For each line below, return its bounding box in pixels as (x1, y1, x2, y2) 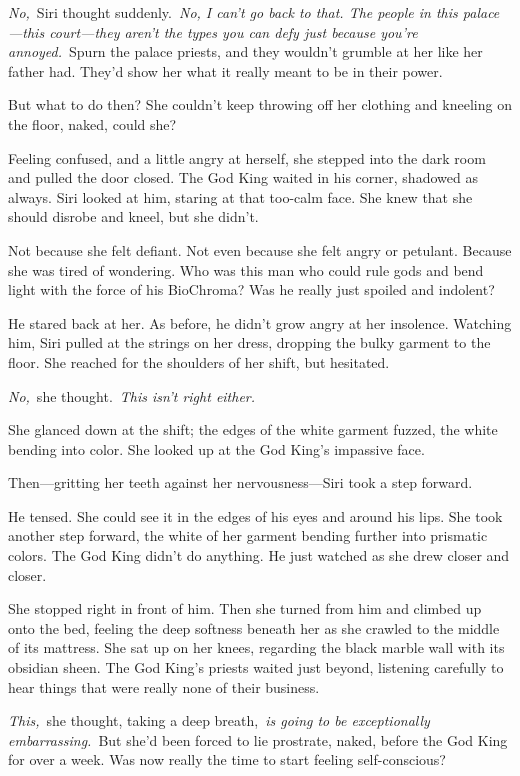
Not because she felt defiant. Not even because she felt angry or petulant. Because (8, 239, 512, 260)
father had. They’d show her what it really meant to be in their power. (8, 60, 443, 81)
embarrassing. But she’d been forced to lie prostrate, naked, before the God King (8, 729, 508, 750)
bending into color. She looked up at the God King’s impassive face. (8, 438, 425, 459)
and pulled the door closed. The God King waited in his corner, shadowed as (8, 167, 478, 188)
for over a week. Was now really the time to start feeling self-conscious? (8, 749, 446, 770)
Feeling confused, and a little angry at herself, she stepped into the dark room (8, 147, 486, 168)
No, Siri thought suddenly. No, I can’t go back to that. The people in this (8, 2, 458, 22)
